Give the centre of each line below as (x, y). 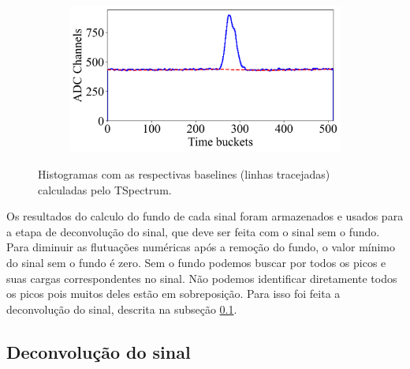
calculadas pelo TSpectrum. (105, 189)
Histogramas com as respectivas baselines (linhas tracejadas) (184, 174)
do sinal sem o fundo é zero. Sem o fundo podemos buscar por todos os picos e (196, 262)
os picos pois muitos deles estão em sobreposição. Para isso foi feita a (173, 294)
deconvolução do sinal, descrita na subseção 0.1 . (122, 309)
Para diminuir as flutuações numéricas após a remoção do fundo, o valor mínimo (201, 247)
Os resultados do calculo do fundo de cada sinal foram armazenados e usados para (205, 216)
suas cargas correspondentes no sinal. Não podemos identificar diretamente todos (202, 278)
